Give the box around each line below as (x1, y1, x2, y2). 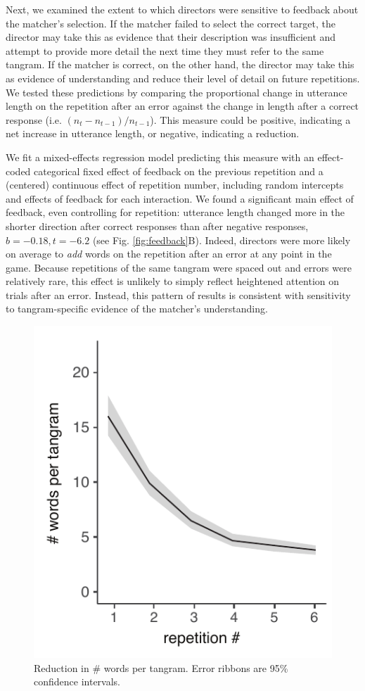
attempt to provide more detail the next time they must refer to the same (6, 43, 324, 58)
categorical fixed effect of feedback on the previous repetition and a (34, 163, 324, 178)
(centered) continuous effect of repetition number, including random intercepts (6, 177, 344, 192)
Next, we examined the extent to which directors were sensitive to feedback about (6, 2, 359, 16)
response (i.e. (6, 112, 62, 127)
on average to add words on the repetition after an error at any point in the (6, 246, 332, 261)
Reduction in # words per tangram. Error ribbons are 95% (34, 660, 288, 675)
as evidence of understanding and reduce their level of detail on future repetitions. (6, 70, 360, 85)
